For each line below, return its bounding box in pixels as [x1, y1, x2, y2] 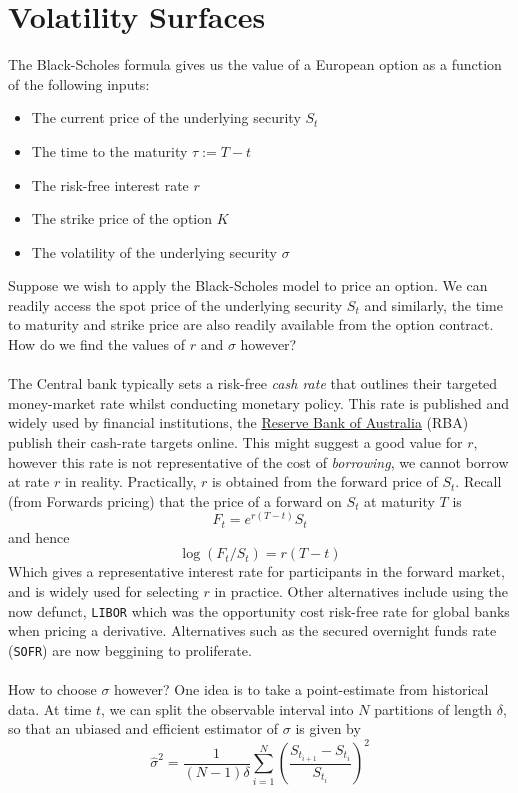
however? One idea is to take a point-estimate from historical [114, 679, 489, 700]
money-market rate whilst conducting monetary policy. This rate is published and [8, 392, 509, 413]
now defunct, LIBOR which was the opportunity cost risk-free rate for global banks [8, 600, 510, 621]
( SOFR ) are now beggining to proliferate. [8, 639, 252, 660]
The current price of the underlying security [31, 107, 301, 128]
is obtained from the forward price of [211, 471, 438, 492]
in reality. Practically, [64, 471, 197, 492]
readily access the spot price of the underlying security [8, 294, 343, 315]
